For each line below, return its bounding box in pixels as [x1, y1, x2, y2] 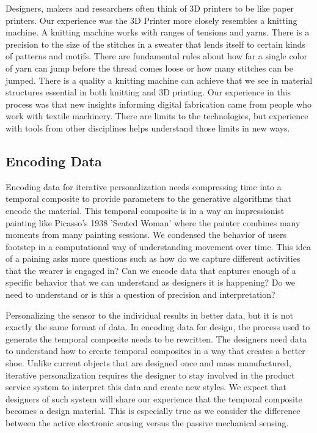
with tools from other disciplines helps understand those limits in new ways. [5, 121, 290, 134]
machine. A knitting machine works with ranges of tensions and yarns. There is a [5, 26, 310, 39]
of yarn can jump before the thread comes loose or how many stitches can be [5, 61, 293, 74]
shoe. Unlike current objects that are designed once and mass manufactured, [5, 357, 291, 369]
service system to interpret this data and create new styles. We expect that [5, 380, 286, 393]
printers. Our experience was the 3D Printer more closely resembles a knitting [5, 13, 297, 26]
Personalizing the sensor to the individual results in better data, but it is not [5, 308, 294, 321]
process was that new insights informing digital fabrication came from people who [5, 97, 312, 110]
